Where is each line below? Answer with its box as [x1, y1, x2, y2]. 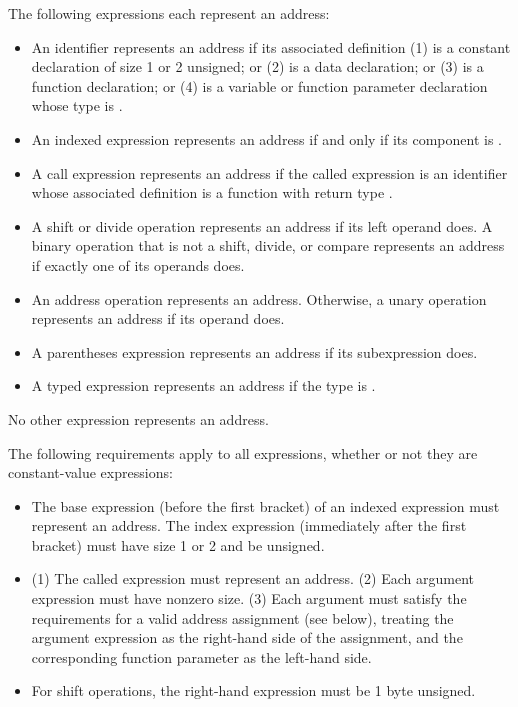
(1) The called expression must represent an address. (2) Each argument [31, 568, 474, 589]
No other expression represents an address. [8, 408, 269, 429]
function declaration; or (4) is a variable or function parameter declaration [31, 75, 488, 96]
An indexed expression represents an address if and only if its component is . [31, 128, 502, 149]
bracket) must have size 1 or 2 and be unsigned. [31, 534, 325, 555]
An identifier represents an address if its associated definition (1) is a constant [31, 36, 511, 57]
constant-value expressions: [8, 462, 173, 483]
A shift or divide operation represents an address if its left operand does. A [31, 215, 493, 236]
